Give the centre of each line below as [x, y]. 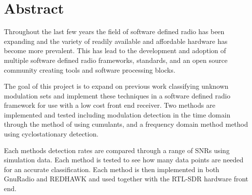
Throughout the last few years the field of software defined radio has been [114, 31]
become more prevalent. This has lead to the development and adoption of [115, 50]
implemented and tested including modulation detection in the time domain [117, 114]
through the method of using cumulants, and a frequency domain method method [126, 124]
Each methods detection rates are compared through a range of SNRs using [117, 150]
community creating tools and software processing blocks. [90, 69]
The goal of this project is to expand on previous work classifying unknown [116, 86]
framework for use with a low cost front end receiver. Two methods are [110, 105]
